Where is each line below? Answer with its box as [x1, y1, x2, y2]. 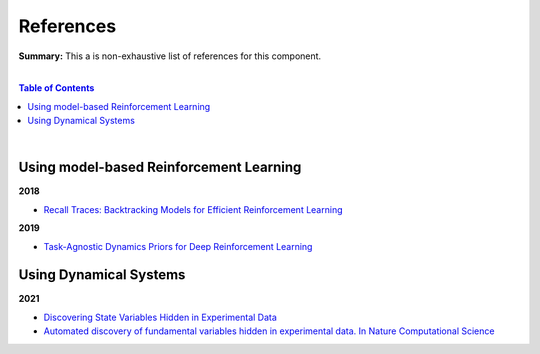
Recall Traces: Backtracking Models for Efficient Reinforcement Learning [43, 203, 343, 215]
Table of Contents [18, 82, 95, 94]
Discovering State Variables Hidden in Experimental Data [43, 311, 277, 323]
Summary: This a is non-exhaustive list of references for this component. [18, 50, 322, 62]
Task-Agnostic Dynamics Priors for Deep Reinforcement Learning [43, 240, 313, 252]
